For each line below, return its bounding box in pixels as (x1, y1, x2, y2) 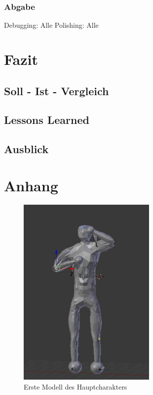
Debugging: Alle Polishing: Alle (4, 20, 99, 30)
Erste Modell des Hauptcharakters (24, 381, 127, 392)
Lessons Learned (4, 112, 89, 127)
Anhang (4, 175, 58, 195)
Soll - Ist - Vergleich (4, 83, 109, 98)
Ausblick (4, 141, 49, 157)
